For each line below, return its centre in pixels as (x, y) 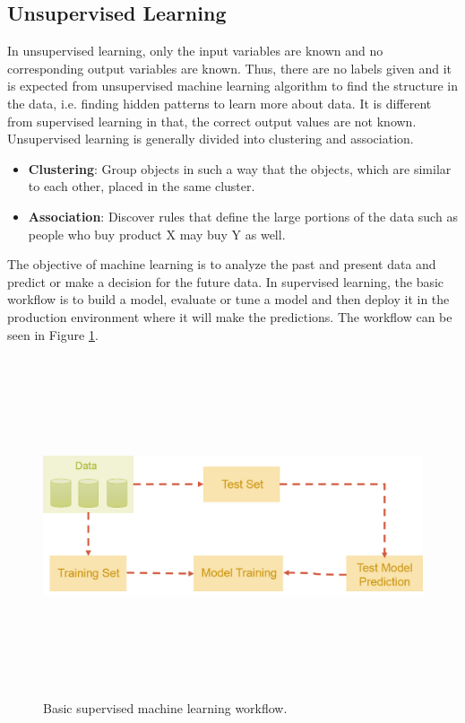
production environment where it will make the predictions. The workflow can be (230, 316)
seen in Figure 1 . (53, 334)
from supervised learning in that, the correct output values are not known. (212, 121)
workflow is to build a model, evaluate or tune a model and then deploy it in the (228, 299)
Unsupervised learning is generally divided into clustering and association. (211, 139)
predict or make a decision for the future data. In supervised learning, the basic (226, 281)
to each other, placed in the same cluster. (142, 186)
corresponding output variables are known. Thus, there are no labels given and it (230, 68)
